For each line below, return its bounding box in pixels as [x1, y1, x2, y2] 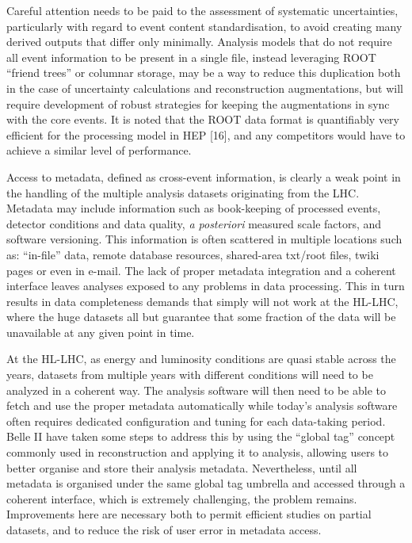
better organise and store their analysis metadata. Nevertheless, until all [6, 459, 357, 476]
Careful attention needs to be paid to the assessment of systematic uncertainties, [6, 2, 399, 18]
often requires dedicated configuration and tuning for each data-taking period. [6, 412, 386, 429]
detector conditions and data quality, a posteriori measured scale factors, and [6, 215, 382, 231]
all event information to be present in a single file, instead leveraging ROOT [6, 48, 376, 65]
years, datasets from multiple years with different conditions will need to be [6, 366, 373, 383]
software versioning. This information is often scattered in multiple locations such [6, 231, 402, 247]
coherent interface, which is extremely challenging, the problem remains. [6, 490, 357, 507]
